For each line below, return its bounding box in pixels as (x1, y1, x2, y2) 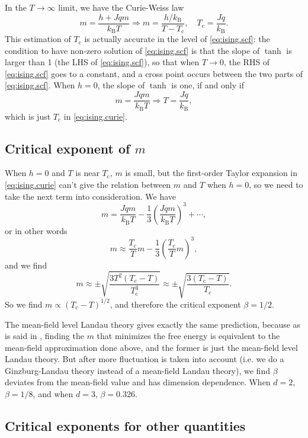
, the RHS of (223, 56, 270, 68)
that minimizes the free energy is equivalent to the (97, 330, 280, 342)
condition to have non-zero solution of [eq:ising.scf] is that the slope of (5, 44, 260, 56)
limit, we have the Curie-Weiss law (58, 1, 184, 13)
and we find (5, 258, 47, 271)
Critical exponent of (5, 139, 130, 157)
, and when (33, 388, 73, 400)
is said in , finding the (5, 330, 84, 342)
